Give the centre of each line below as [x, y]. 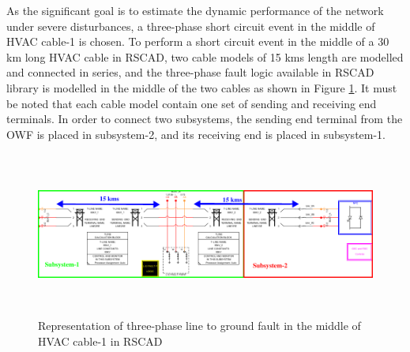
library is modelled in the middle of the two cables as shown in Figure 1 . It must [202, 87]
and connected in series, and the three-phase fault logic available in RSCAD [190, 72]
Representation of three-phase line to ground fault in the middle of [199, 326]
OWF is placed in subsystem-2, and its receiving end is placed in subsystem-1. [196, 134]
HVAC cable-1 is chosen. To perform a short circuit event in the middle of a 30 [198, 41]
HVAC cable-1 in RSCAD [100, 341]
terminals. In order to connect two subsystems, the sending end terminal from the [205, 119]
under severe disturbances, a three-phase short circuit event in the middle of [191, 26]
